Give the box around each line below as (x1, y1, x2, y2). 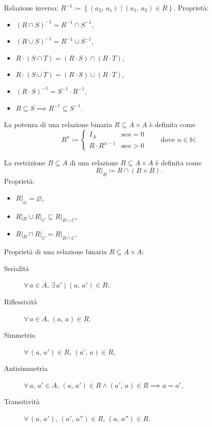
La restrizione (4, 157, 46, 167)
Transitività (4, 396, 40, 407)
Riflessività (4, 296, 37, 306)
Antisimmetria (4, 363, 48, 373)
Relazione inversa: (4, 2, 59, 12)
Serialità (4, 263, 29, 273)
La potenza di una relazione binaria (4, 119, 112, 130)
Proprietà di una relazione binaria (4, 246, 107, 257)
